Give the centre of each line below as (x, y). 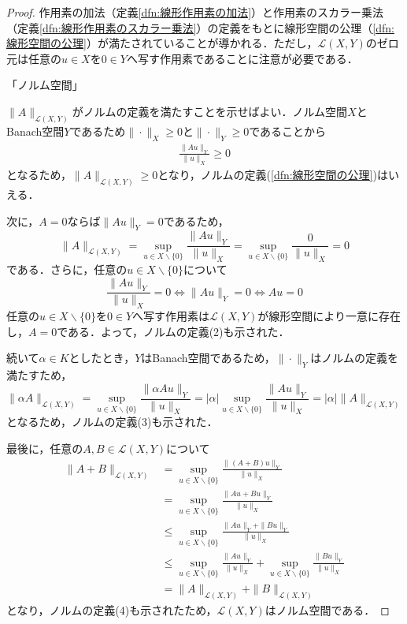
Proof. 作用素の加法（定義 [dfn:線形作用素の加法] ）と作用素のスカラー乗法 (195, 12)
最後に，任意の (45, 448)
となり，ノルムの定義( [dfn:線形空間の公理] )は (273, 175)
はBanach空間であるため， (208, 358)
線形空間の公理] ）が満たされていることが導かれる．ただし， (162, 43)
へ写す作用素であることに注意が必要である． (242, 58)
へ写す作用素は (171, 316)
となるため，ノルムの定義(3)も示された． (112, 422)
